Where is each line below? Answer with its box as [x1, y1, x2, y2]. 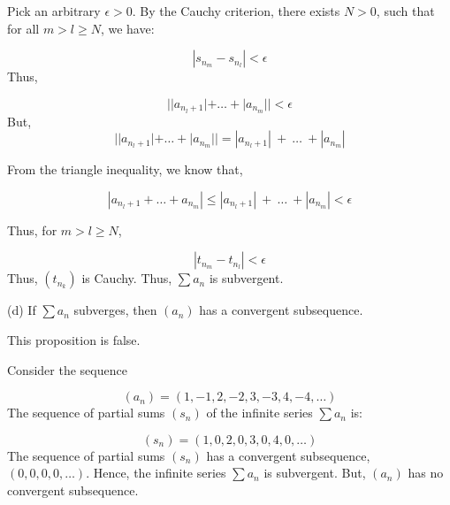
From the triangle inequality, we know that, [7, 160, 243, 179]
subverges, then [73, 301, 157, 319]
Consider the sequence [7, 360, 127, 379]
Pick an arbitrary [7, 2, 101, 19]
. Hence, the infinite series [86, 463, 226, 482]
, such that [376, 2, 435, 19]
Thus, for [7, 220, 57, 239]
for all [7, 19, 40, 37]
